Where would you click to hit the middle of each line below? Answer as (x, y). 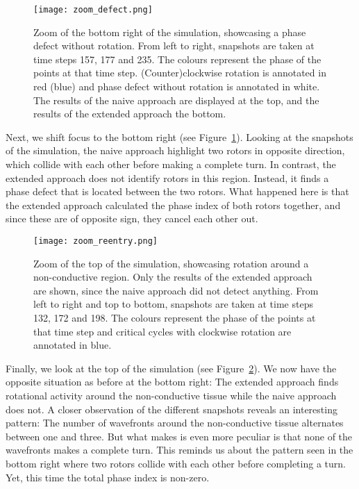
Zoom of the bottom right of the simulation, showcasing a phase (170, 32)
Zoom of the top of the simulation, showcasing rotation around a (171, 263)
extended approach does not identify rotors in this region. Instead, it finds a (167, 177)
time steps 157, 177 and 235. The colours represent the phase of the (177, 59)
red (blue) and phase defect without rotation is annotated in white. (177, 86)
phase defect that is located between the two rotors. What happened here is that (177, 191)
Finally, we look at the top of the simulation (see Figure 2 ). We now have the (171, 368)
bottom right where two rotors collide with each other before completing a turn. (176, 463)
